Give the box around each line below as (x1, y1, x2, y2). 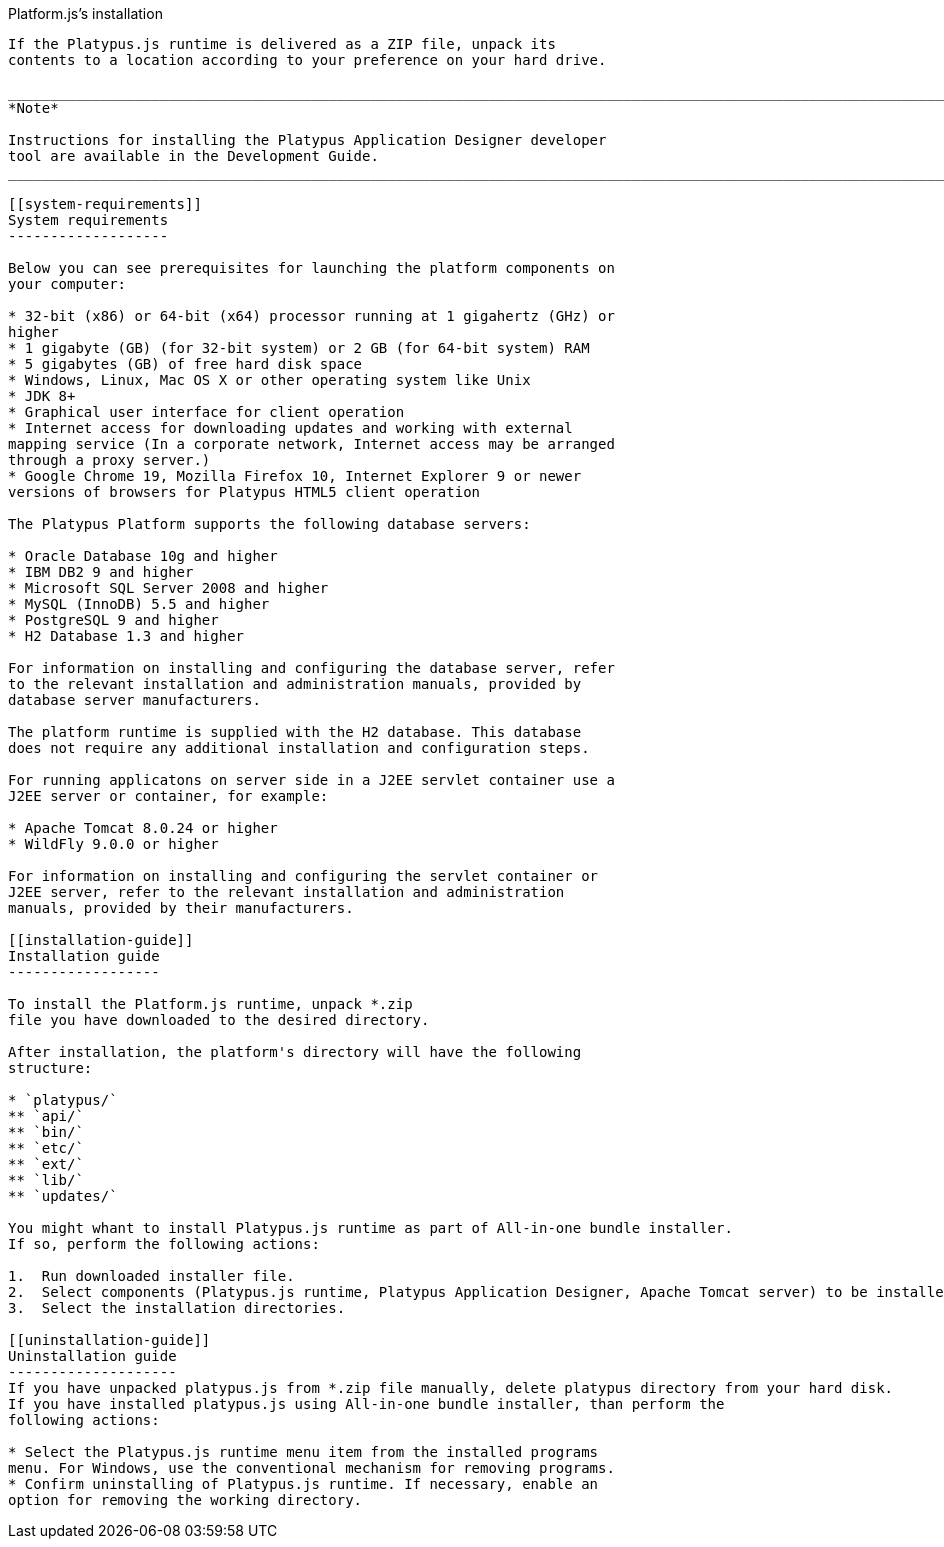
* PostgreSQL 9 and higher (8, 612, 219, 628)
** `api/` (8, 1108, 84, 1124)
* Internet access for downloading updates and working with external (8, 420, 573, 436)
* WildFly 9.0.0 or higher (8, 836, 219, 852)
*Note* (8, 100, 59, 116)
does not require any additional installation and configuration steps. (8, 740, 590, 756)
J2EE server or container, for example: (8, 788, 329, 804)
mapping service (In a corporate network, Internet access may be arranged (8, 436, 615, 452)
